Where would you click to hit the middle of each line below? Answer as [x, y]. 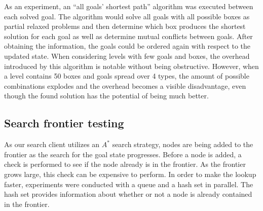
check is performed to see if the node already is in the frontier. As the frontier [125, 164]
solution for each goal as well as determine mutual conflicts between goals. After [128, 36]
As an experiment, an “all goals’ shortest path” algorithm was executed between [129, 6]
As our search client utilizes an [52, 144]
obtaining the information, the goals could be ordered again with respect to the [127, 46]
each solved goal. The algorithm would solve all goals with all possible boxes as [127, 16]
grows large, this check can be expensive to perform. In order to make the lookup [130, 174]
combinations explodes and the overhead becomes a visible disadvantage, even [125, 85]
